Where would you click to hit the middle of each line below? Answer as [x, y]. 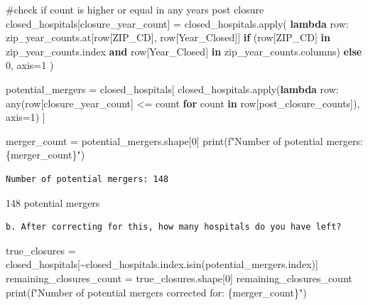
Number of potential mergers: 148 [87, 179]
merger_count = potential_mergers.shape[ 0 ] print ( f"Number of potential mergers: [184, 140]
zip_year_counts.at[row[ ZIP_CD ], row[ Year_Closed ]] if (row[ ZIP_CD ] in [168, 37]
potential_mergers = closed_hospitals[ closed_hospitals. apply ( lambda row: [172, 89]
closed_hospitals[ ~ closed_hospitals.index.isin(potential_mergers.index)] [162, 264]
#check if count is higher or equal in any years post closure [135, 9]
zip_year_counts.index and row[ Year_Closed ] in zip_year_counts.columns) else [184, 51]
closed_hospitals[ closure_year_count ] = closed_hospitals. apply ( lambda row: [177, 23]
